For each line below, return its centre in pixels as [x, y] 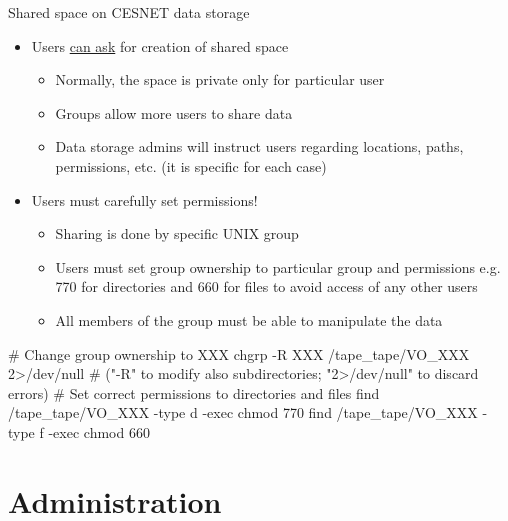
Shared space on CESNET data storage [129, 12]
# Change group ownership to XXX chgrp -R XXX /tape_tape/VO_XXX [239, 353]
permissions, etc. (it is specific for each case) [191, 165]
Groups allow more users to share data [174, 112]
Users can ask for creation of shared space [160, 45]
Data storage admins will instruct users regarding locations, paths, [259, 146]
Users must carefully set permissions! [144, 199]
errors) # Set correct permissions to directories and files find [194, 392]
